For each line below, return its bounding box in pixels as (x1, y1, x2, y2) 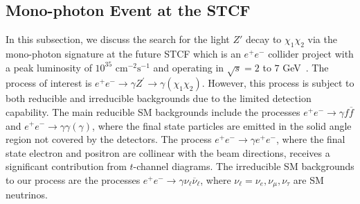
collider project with (268, 46, 354, 60)
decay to (246, 32, 282, 46)
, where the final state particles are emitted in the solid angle (92, 118, 352, 133)
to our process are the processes (6, 172, 141, 187)
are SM (293, 172, 324, 187)
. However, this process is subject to (201, 76, 354, 90)
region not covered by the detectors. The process (6, 132, 212, 146)
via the (307, 32, 337, 46)
